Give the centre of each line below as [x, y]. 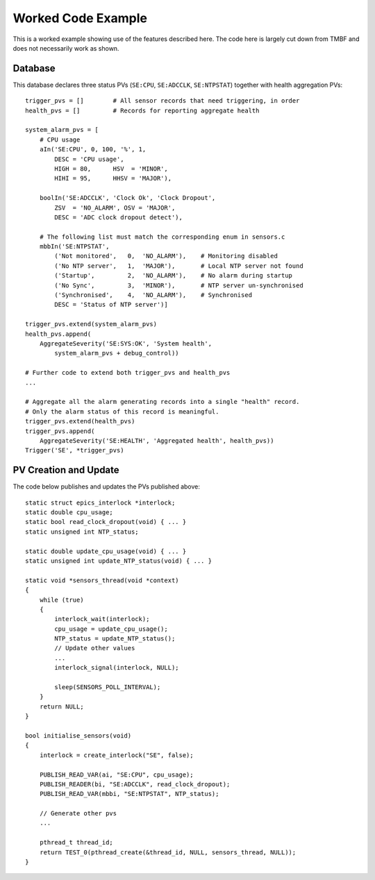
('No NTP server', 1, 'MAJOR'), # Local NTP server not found [179, 266]
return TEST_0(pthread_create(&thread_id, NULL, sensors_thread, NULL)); [168, 852]
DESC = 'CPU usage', [89, 159]
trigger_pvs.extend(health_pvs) [80, 421]
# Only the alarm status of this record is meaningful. [122, 412]
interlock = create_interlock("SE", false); [116, 755]
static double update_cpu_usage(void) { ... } [106, 551]
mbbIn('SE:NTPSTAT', [74, 247]
